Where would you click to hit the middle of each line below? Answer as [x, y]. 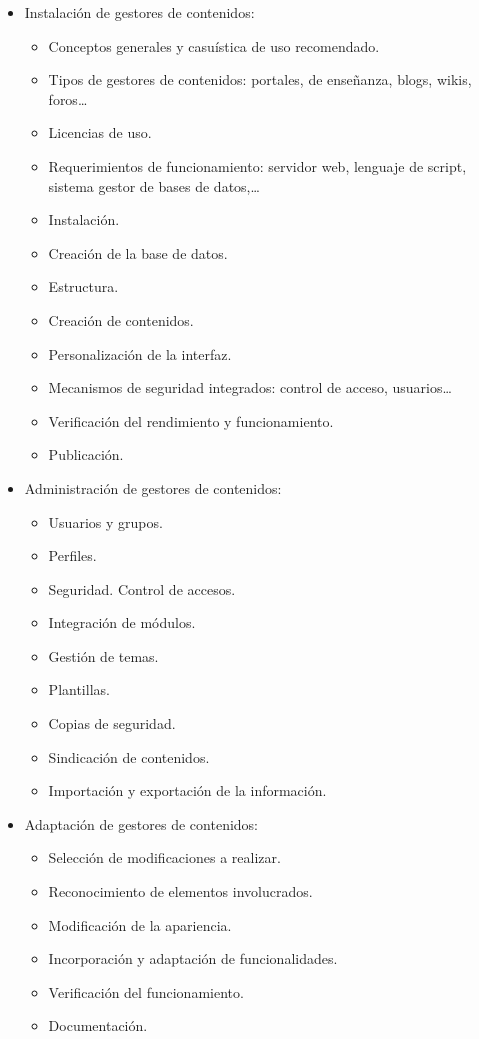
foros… [68, 98]
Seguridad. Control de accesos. [142, 588]
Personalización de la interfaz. [140, 353]
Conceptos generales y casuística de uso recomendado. [214, 45]
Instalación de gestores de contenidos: [139, 12]
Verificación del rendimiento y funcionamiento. [191, 420]
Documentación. [98, 1025]
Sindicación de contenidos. [129, 756]
